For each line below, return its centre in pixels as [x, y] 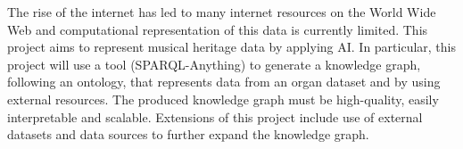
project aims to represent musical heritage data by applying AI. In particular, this [232, 47]
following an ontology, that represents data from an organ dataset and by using [224, 82]
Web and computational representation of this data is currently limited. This [218, 29]
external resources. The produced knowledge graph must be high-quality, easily [223, 99]
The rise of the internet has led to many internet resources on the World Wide [222, 12]
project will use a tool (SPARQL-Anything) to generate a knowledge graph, [214, 64]
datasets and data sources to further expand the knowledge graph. [188, 134]
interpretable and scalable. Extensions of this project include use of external [215, 116]
